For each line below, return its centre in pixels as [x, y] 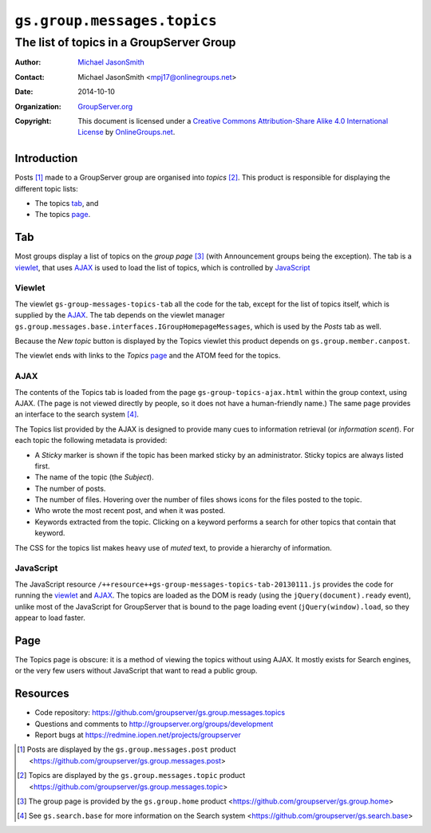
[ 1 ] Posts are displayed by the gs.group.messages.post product [127, 749]
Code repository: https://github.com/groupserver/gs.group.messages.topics [160, 713]
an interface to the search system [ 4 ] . [77, 414]
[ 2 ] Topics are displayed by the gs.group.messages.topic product [131, 776]
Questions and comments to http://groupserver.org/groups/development [154, 724]
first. [42, 466]
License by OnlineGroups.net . [127, 132]
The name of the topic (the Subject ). [95, 477]
